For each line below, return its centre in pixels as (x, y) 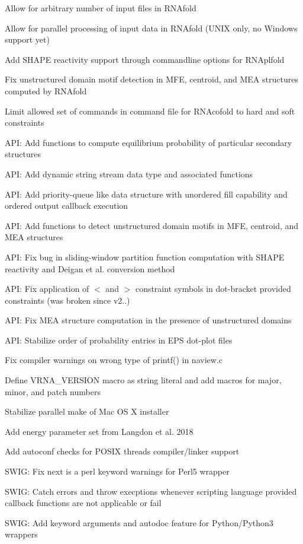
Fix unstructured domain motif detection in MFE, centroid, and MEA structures (151, 79)
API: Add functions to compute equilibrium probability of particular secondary (149, 142)
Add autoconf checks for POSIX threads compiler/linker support (122, 451)
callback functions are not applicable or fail (83, 503)
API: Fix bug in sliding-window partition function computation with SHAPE (145, 257)
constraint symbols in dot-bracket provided (213, 289)
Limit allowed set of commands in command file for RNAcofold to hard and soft (150, 111)
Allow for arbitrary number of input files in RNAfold (101, 8)
